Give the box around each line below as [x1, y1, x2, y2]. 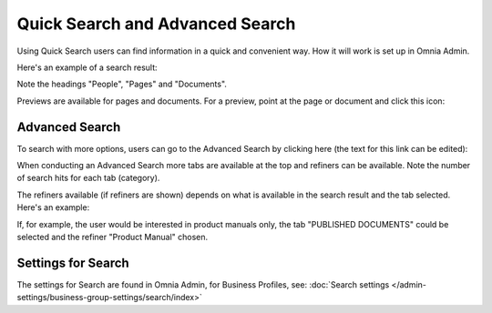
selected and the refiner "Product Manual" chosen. [16, 231, 209, 242]
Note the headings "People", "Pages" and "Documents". [16, 78, 228, 90]
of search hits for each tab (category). [16, 173, 160, 184]
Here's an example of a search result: [16, 62, 159, 73]
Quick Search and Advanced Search [16, 14, 296, 34]
